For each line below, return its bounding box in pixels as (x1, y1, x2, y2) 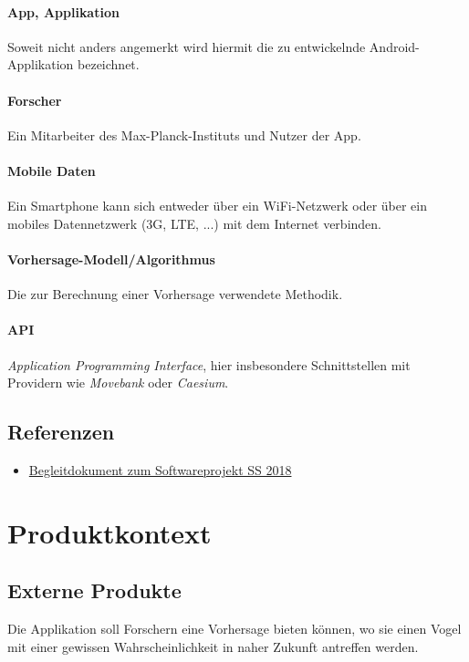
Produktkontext (7, 513, 212, 551)
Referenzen (7, 418, 115, 446)
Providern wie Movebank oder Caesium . (7, 373, 229, 392)
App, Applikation (7, 2, 120, 21)
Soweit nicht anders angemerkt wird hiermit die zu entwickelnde (7, 36, 366, 56)
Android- (369, 36, 420, 56)
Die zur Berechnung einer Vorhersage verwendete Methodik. (7, 284, 343, 304)
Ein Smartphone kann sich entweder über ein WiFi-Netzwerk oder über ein (7, 196, 427, 215)
